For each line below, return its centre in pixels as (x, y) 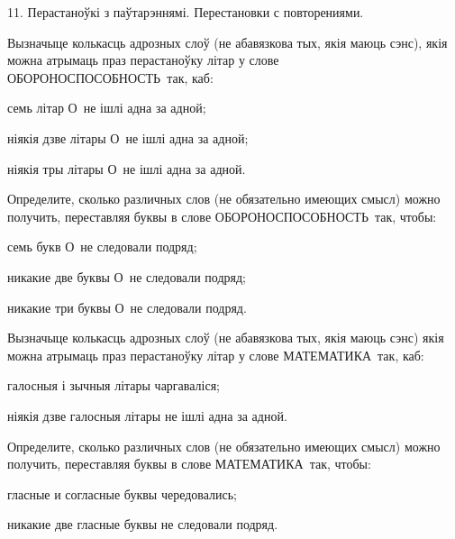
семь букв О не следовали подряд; (102, 247)
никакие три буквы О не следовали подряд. (127, 307)
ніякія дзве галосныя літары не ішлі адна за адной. (147, 415)
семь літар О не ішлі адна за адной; (107, 108)
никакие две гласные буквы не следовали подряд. (143, 524)
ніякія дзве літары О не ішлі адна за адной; (128, 137)
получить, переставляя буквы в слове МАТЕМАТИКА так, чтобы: (189, 464)
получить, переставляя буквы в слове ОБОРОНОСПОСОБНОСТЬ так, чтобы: (222, 216)
